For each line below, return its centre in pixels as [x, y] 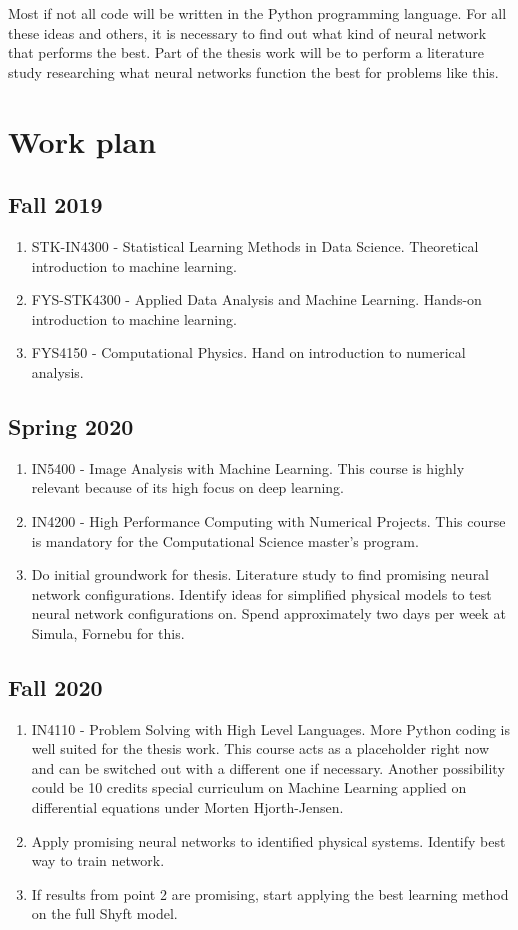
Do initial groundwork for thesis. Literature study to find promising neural [260, 574]
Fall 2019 [55, 204]
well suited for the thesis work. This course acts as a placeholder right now [260, 748]
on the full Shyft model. [104, 913]
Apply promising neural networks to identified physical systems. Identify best [268, 840]
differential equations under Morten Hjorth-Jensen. [187, 807]
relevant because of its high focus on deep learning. [187, 487]
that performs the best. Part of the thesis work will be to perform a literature [246, 52]
